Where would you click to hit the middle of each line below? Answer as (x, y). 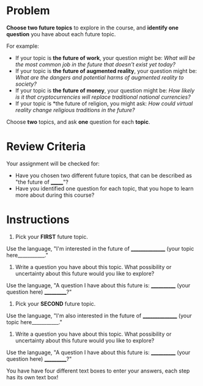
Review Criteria (46, 147)
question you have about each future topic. (61, 34)
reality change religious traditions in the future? (75, 110)
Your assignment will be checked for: (53, 164)
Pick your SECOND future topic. (55, 303)
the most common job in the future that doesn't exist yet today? (95, 64)
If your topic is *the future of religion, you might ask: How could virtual (104, 103)
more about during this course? (55, 195)
